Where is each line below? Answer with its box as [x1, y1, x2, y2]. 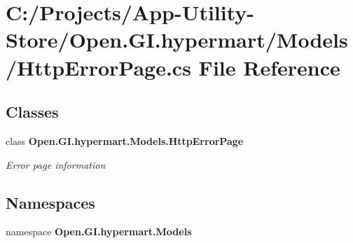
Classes [6, 101, 59, 123]
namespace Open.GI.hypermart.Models [6, 224, 192, 239]
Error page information [6, 157, 106, 172]
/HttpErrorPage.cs [6, 53, 191, 81]
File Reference [198, 53, 340, 81]
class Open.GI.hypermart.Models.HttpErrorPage [6, 133, 244, 148]
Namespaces [6, 191, 95, 213]
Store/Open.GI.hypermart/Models [6, 25, 348, 54]
